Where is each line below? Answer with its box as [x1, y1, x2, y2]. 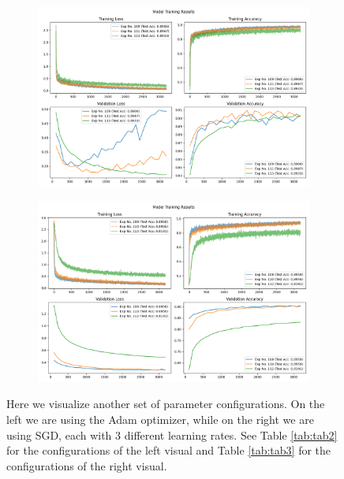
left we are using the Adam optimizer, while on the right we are [6, 411, 314, 427]
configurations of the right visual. [6, 457, 167, 473]
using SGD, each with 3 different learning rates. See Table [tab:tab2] [6, 426, 338, 443]
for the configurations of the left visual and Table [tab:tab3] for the [6, 442, 331, 459]
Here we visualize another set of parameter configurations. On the [6, 395, 325, 412]
